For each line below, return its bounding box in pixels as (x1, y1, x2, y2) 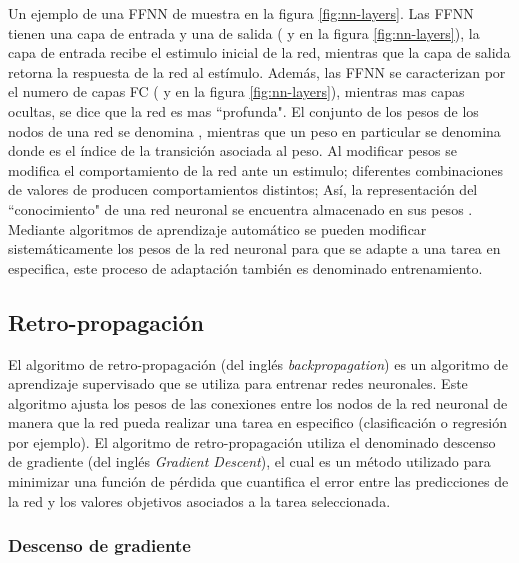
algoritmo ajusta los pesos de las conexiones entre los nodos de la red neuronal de (8, 392, 508, 413)
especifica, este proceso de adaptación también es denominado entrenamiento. (8, 257, 483, 278)
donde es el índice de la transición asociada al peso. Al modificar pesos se (8, 140, 457, 161)
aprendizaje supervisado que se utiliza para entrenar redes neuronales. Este (8, 373, 468, 394)
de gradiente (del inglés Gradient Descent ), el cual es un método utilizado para (8, 451, 491, 472)
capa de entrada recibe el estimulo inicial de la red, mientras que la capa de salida (8, 42, 511, 63)
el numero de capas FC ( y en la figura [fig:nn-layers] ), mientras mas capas (8, 81, 465, 102)
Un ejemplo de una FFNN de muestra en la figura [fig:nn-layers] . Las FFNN (8, 3, 474, 23)
